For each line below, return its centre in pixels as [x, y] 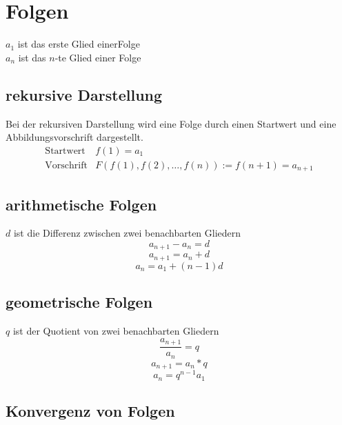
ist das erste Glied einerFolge [79, 44]
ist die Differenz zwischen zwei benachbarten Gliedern [127, 233]
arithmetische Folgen [81, 204]
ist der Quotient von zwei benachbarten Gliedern [116, 331]
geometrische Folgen [79, 302]
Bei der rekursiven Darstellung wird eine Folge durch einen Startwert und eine [171, 123]
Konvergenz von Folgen [90, 411]
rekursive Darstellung [84, 94]
